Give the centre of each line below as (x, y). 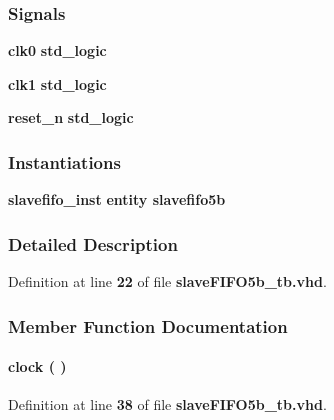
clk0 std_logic (57, 50)
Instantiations (64, 161)
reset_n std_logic (71, 117)
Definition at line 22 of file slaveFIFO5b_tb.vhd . (167, 281)
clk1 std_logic (57, 83)
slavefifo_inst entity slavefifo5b (117, 199)
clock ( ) (37, 366)
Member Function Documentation (148, 325)
